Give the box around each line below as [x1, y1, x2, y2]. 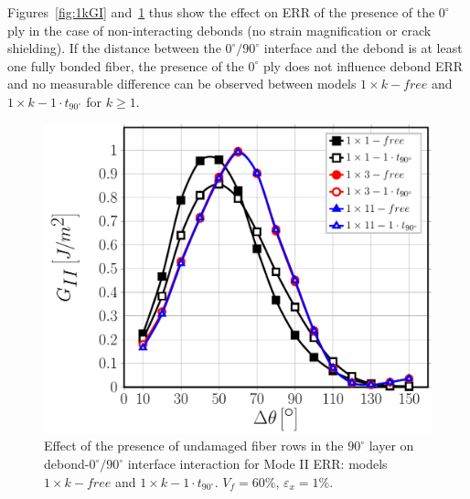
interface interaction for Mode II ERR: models [127, 454, 388, 473]
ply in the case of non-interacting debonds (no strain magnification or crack [7, 20, 432, 39]
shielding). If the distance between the [7, 38, 221, 58]
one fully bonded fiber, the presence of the [7, 56, 244, 75]
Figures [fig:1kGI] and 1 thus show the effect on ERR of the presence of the [7, 3, 435, 21]
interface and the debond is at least [263, 38, 463, 58]
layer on [369, 436, 414, 455]
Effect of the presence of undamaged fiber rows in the [44, 436, 344, 455]
